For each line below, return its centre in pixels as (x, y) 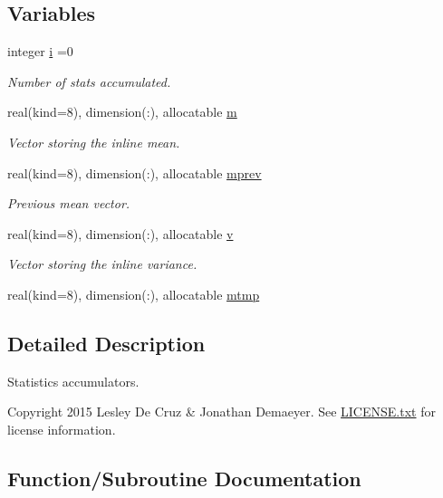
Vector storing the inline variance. (102, 264)
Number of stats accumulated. (89, 81)
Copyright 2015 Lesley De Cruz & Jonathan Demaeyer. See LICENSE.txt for (221, 412)
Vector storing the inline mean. (94, 142)
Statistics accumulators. (73, 381)
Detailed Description (106, 343)
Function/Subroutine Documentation (184, 478)
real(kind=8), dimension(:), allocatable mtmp (134, 294)
